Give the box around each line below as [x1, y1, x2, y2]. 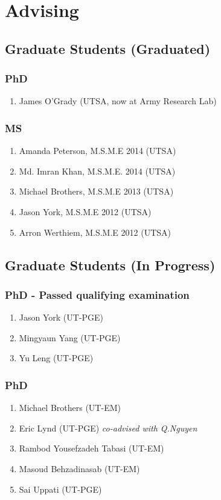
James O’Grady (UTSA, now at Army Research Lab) [19, 95, 217, 107]
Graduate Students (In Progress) [5, 255, 216, 274]
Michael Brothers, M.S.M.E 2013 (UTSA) [19, 185, 174, 198]
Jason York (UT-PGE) [19, 311, 104, 324]
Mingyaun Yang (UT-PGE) [19, 331, 121, 344]
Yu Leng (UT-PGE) [19, 352, 94, 364]
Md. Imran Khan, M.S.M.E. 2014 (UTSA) [19, 164, 176, 177]
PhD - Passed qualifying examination [5, 287, 190, 302]
